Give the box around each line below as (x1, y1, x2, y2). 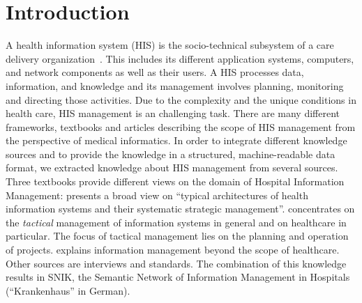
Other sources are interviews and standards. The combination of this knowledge (6, 256, 347, 270)
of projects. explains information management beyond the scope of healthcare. (6, 242, 340, 257)
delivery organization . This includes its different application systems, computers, (6, 51, 354, 65)
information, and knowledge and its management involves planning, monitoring (6, 78, 344, 93)
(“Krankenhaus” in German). (6, 283, 130, 297)
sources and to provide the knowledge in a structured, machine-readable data (6, 146, 335, 161)
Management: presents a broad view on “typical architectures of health (6, 187, 308, 202)
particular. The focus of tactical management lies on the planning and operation (6, 228, 349, 243)
